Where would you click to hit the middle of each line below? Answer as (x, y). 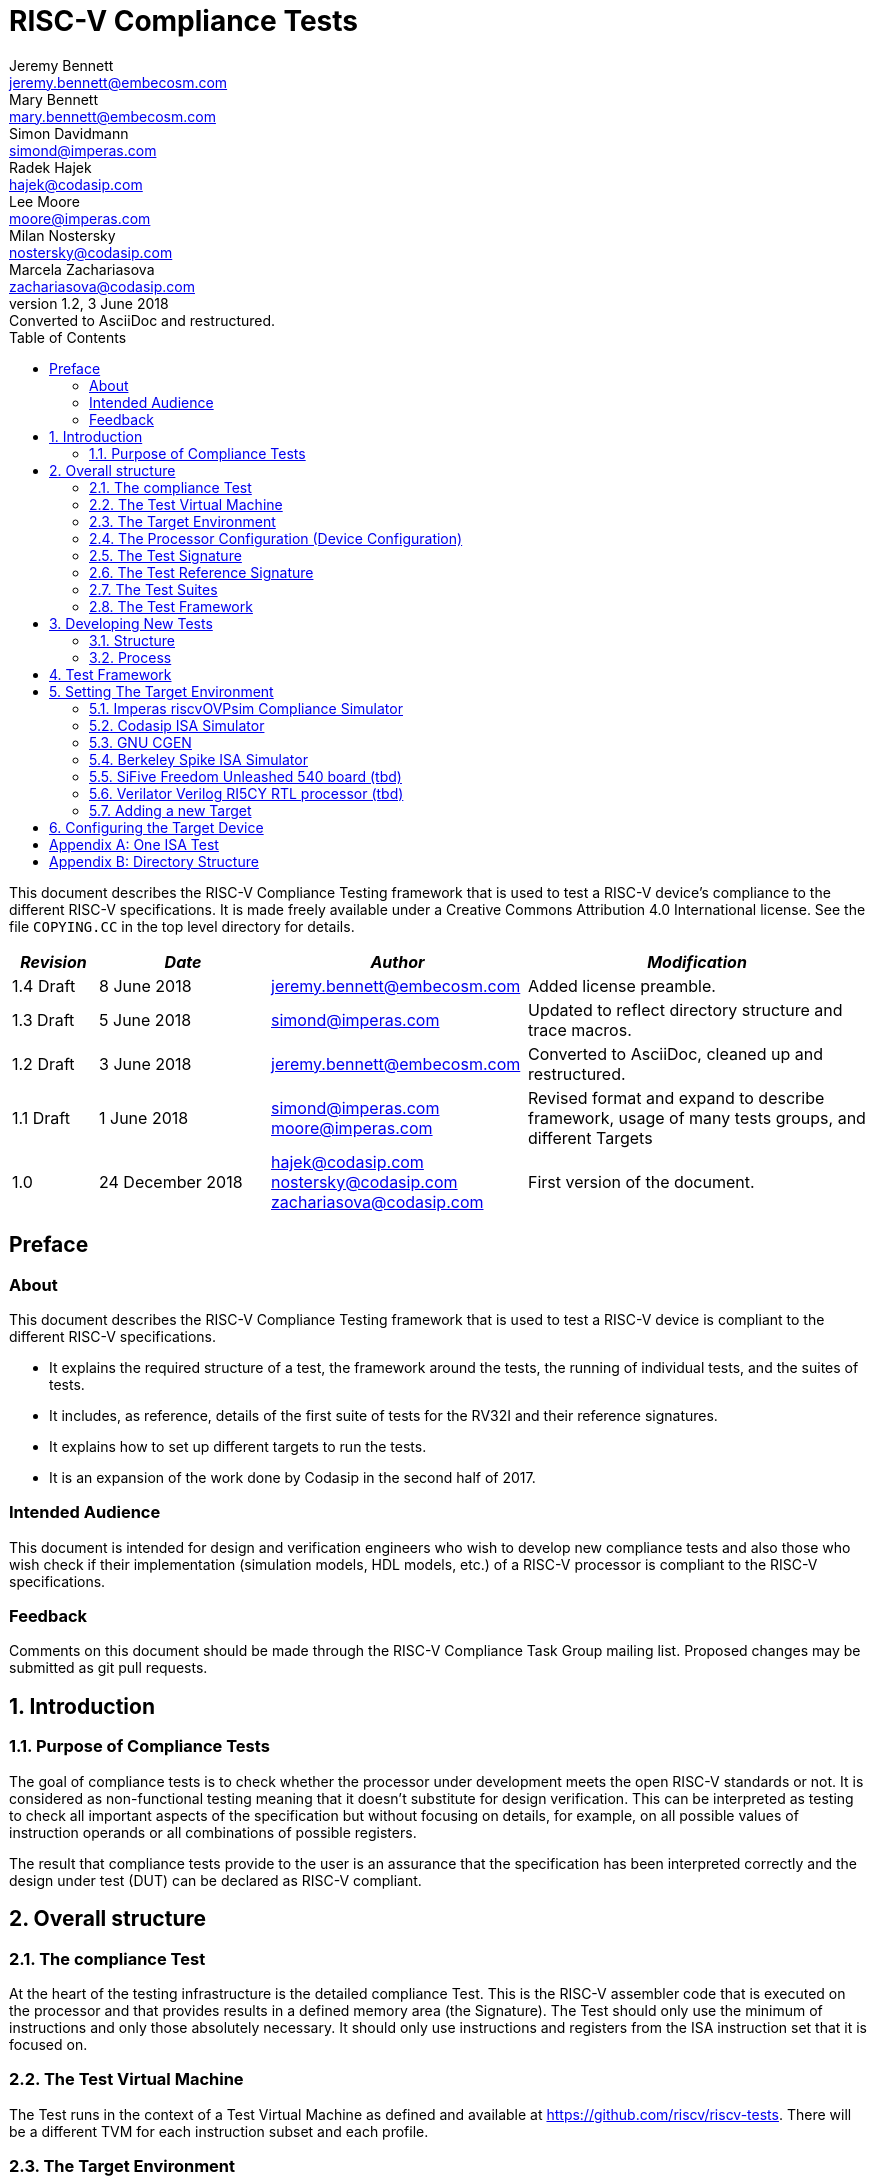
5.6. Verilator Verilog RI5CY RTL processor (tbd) (246, 793)
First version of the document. (641, 1181)
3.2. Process (130, 657)
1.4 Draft (44, 985)
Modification (697, 961)
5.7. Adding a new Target (170, 810)
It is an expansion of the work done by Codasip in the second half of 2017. (292, 1477)
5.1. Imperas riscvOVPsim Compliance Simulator (246, 708)
